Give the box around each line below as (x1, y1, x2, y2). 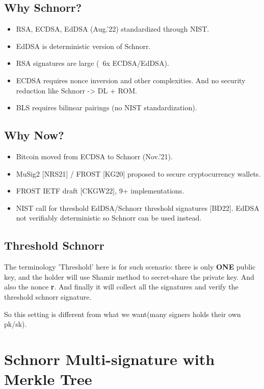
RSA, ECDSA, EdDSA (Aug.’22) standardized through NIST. (16, 23, 209, 34)
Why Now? (4, 127, 64, 143)
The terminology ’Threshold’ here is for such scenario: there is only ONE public (4, 261, 256, 272)
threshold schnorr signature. (4, 291, 92, 302)
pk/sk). (4, 319, 27, 329)
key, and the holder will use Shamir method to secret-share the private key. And (4, 271, 254, 282)
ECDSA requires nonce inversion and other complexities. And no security (16, 75, 246, 85)
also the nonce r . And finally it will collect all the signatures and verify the (4, 281, 239, 292)
